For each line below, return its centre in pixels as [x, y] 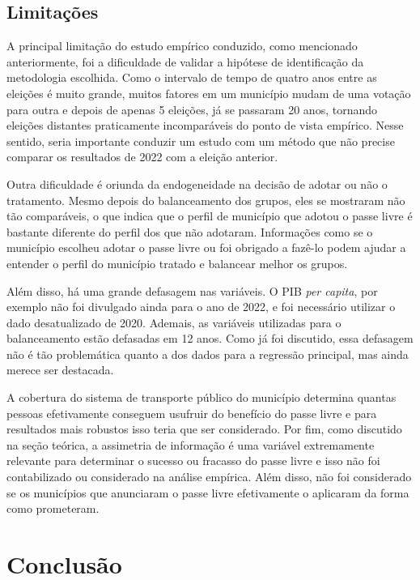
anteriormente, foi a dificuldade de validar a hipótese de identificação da [185, 61]
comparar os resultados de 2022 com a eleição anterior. [142, 157]
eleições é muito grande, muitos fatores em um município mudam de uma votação [209, 93]
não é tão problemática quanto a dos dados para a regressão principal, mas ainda [208, 354]
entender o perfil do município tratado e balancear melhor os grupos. [177, 263]
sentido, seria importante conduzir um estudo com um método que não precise [201, 141]
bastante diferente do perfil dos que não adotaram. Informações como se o [190, 231]
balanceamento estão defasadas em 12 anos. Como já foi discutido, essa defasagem [210, 338]
